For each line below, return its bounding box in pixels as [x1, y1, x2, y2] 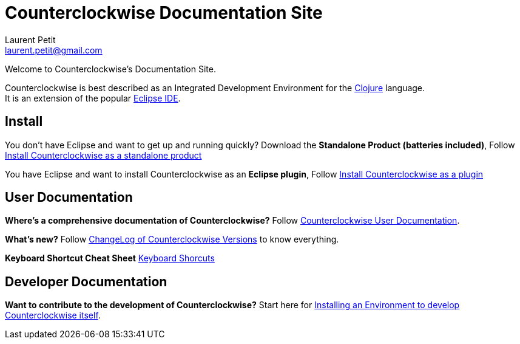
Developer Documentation [5, 273, 167, 289]
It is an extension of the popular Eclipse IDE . [5, 92, 181, 103]
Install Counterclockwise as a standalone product [5, 150, 202, 160]
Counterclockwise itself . [5, 310, 101, 321]
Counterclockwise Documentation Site [5, 2, 323, 23]
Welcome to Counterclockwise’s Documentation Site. [5, 63, 216, 74]
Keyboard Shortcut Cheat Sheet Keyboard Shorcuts [5, 253, 215, 264]
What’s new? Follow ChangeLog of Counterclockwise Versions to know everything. [5, 234, 339, 245]
